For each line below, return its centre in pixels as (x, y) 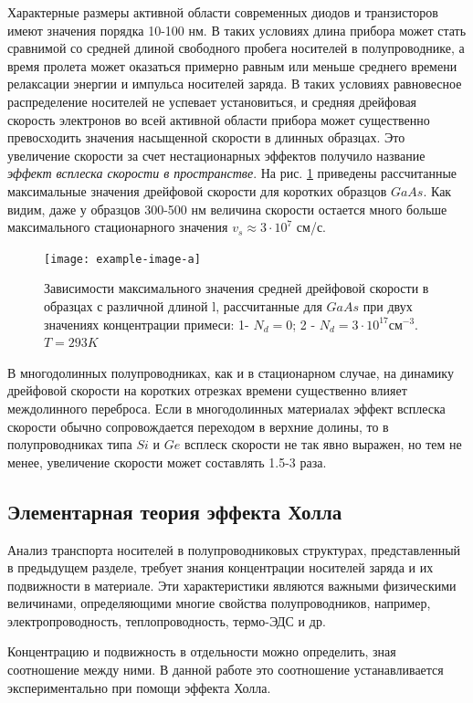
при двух (388, 305)
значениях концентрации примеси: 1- (147, 324)
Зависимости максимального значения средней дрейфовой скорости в (236, 288)
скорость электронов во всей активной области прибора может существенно (219, 119)
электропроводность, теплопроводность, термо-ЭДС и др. (167, 620)
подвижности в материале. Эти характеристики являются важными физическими (232, 585)
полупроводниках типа (70, 444)
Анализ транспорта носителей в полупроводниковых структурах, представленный (234, 549)
